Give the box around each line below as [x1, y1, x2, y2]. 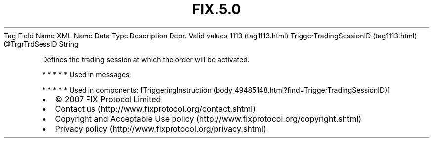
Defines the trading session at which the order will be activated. [42, 55, 250, 64]
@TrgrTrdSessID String [4, 39, 79, 48]
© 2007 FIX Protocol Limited [55, 94, 161, 104]
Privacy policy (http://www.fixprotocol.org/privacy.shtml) [55, 123, 266, 134]
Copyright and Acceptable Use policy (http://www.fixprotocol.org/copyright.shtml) [55, 113, 362, 124]
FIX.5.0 [192, 1, 241, 18]
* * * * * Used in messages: [42, 70, 131, 79]
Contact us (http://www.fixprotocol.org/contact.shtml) [55, 104, 256, 114]
